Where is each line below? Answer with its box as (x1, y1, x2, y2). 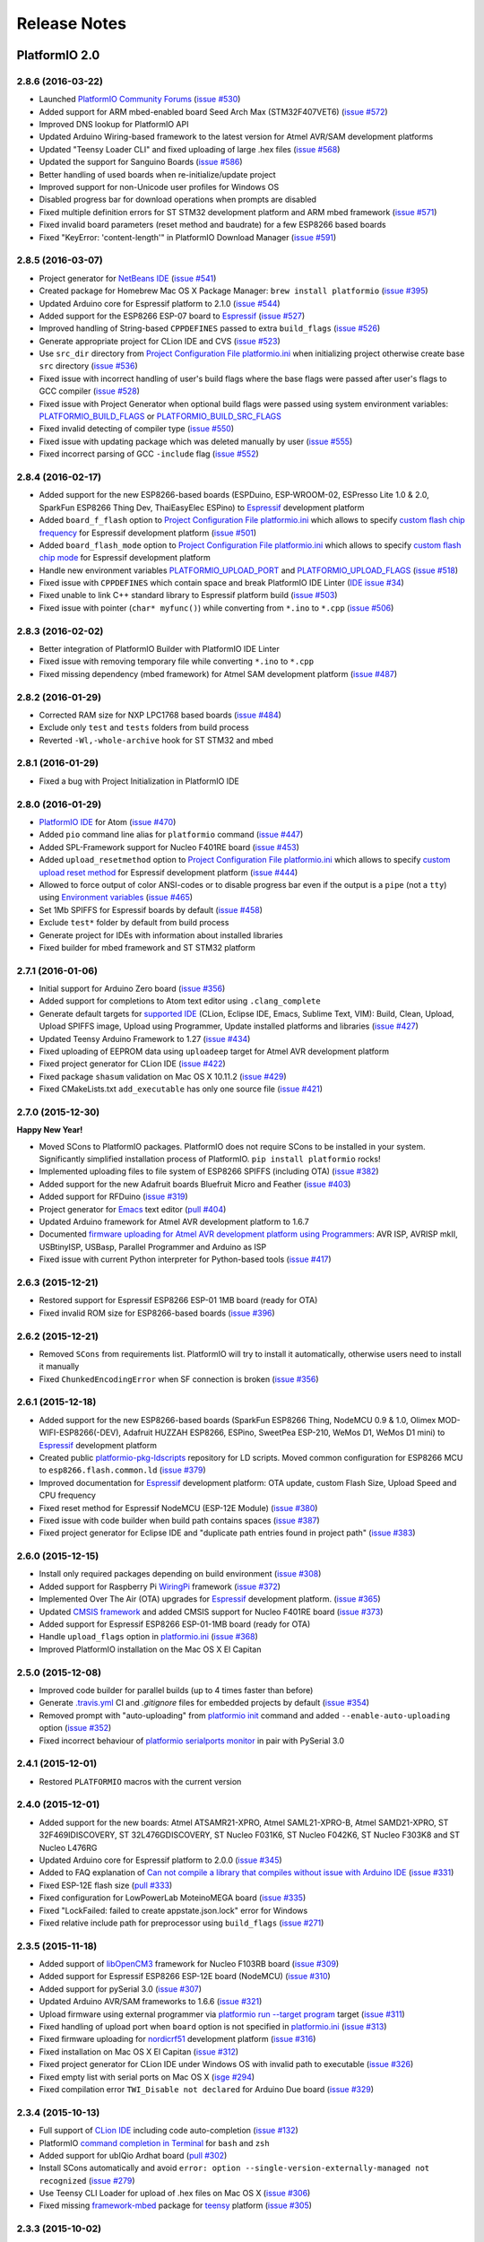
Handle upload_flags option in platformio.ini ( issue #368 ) (39, 1631, 259, 1642)
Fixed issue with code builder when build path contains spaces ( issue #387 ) (39, 1515, 320, 1525)
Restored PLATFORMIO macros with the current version (39, 1776, 242, 1786)
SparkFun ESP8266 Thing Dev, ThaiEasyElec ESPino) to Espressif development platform (39, 502, 365, 513)
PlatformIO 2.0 (16, 48, 100, 63)
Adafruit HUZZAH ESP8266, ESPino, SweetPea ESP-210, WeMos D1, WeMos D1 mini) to (122, 1427, 445, 1438)
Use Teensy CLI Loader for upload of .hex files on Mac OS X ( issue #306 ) (39, 2188, 311, 2199)
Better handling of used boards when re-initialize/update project (39, 169, 277, 179)
